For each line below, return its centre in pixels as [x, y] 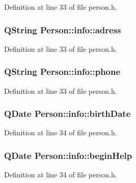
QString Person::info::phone [62, 72]
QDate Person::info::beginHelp [68, 155]
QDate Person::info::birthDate [67, 114]
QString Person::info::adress [63, 29]
